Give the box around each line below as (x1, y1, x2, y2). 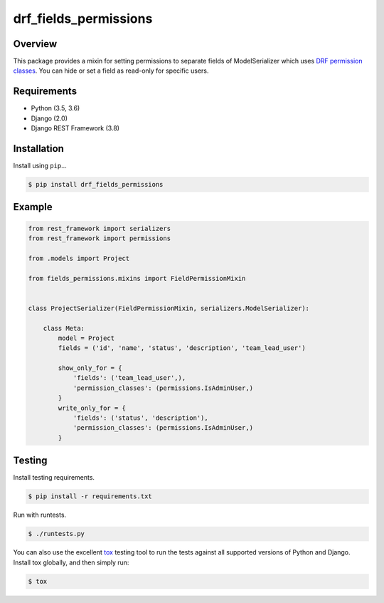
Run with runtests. (13, 510, 67, 520)
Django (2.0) (31, 114, 68, 123)
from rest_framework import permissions (28, 234, 171, 242)
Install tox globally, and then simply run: (13, 558, 129, 567)
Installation (13, 143, 64, 155)
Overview (13, 38, 58, 50)
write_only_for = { (58, 403, 126, 412)
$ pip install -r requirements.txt (28, 493, 152, 500)
